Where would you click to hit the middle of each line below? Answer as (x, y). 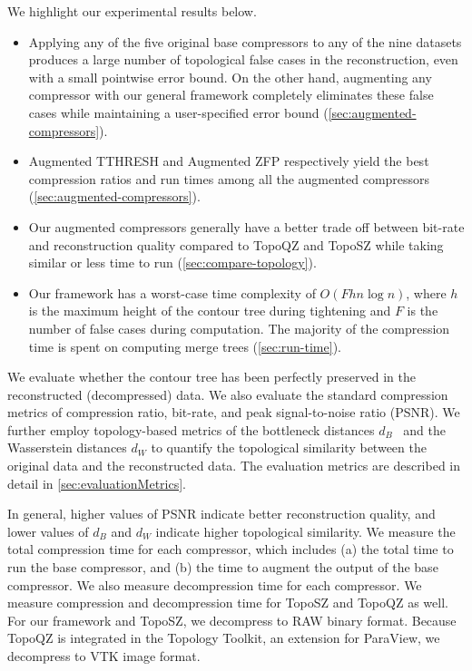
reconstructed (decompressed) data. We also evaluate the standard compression (228, 394)
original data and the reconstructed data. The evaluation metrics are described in (234, 466)
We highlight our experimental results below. (132, 11)
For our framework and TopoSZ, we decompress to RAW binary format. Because (232, 620)
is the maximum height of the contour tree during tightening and (210, 311)
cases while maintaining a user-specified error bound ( (178, 112)
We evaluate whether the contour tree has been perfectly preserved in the (211, 377)
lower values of (48, 531)
